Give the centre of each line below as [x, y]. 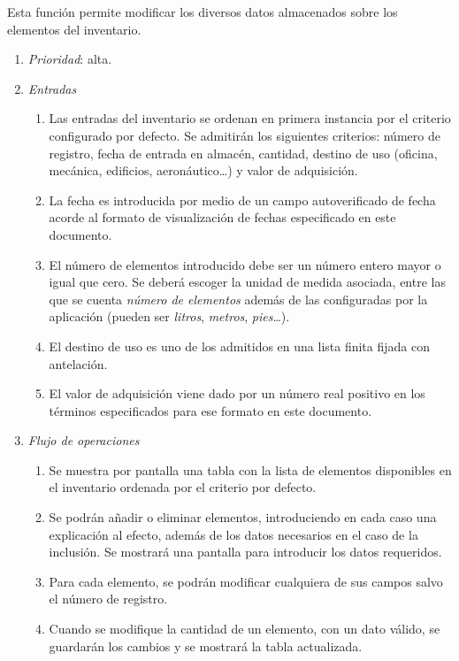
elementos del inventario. [74, 29]
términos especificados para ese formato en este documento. [210, 410]
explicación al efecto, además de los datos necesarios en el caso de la [233, 534]
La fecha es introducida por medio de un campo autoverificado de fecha [242, 200]
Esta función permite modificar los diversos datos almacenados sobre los [203, 12]
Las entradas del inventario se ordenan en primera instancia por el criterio [250, 118]
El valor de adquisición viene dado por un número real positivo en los [237, 393]
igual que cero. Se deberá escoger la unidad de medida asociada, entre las [247, 282]
